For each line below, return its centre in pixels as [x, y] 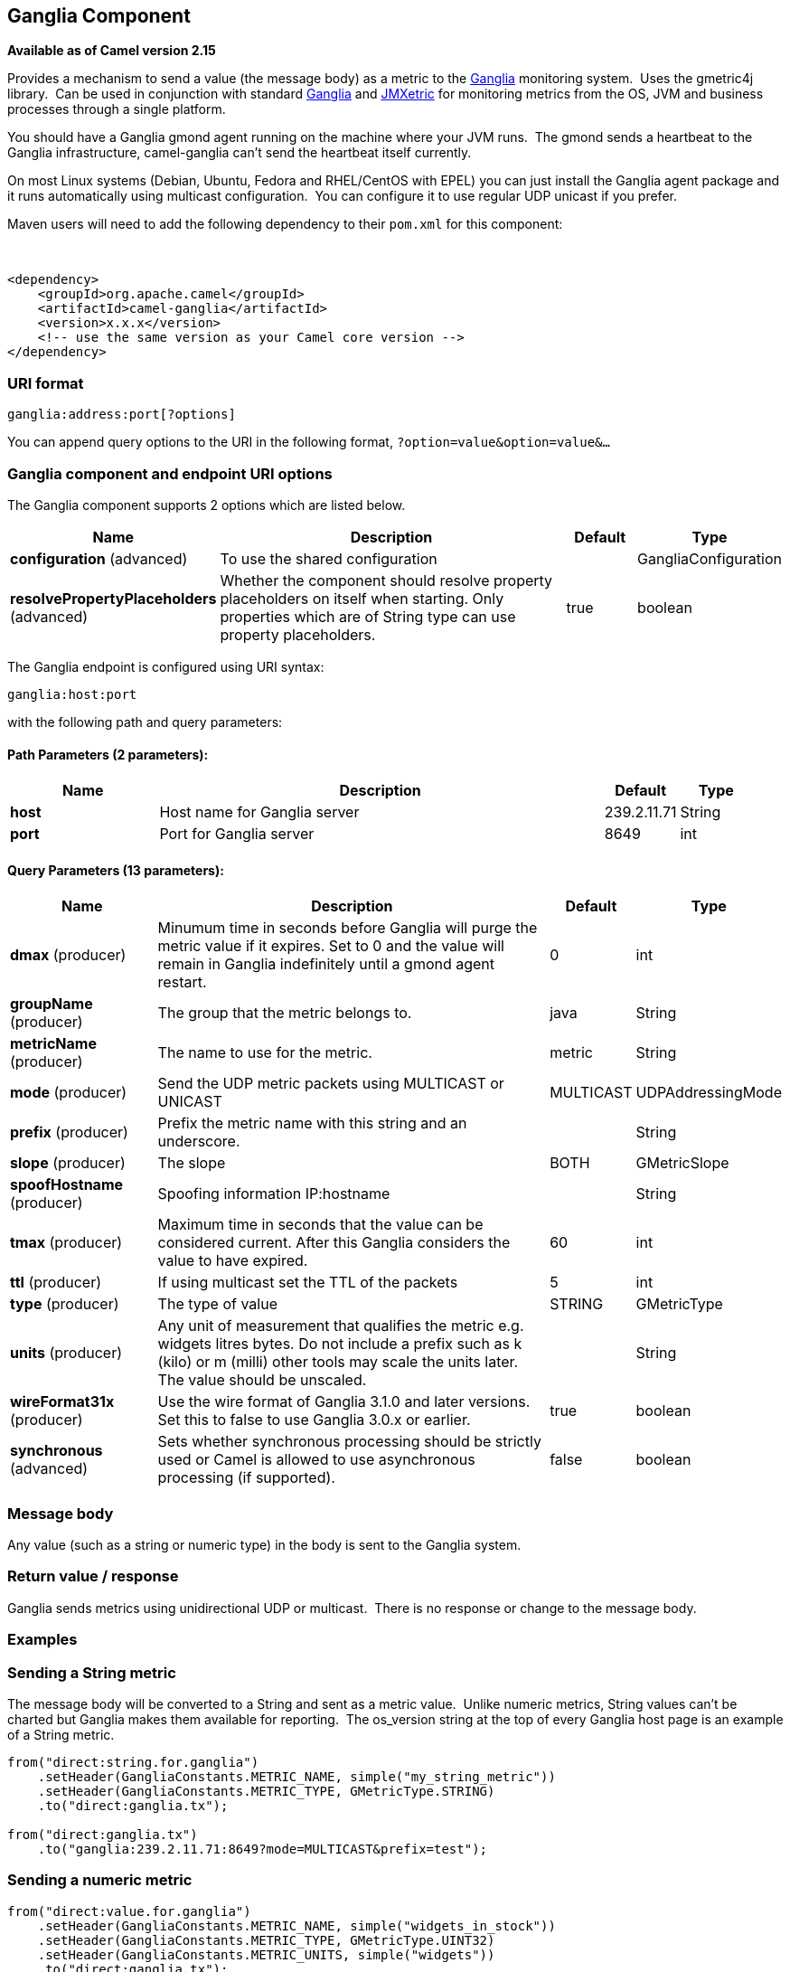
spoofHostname [67, 1185]
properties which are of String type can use [368, 616]
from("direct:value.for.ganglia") [129, 1911]
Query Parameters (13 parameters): [116, 870]
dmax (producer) [68, 955]
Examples [42, 1640]
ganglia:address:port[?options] [122, 415]
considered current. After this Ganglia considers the [334, 1243]
